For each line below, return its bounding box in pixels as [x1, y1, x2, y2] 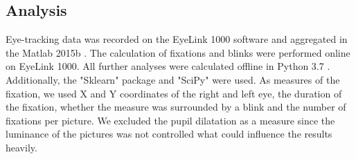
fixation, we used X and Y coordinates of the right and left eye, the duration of [6, 86, 342, 100]
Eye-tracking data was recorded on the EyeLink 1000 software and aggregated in [6, 32, 348, 46]
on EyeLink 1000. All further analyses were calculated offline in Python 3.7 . [6, 59, 330, 73]
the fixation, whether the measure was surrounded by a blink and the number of [6, 100, 346, 114]
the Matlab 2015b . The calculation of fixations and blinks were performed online [6, 45, 350, 59]
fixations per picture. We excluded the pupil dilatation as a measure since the [6, 113, 335, 127]
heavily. [6, 140, 37, 154]
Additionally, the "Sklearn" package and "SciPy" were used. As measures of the [6, 72, 340, 86]
